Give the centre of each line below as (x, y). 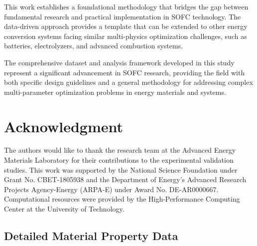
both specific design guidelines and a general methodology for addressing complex (128, 82)
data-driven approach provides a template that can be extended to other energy (126, 26)
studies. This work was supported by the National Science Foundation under (121, 169)
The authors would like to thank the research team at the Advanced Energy (120, 150)
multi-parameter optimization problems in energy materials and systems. (115, 92)
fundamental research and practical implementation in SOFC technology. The (123, 16)
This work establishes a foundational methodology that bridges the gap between (126, 6)
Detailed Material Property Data (91, 236)
